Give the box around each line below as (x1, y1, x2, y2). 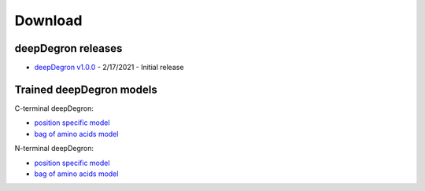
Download (14, 12, 83, 29)
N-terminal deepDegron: (14, 144, 94, 153)
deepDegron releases (14, 42, 123, 55)
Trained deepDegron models (14, 83, 157, 96)
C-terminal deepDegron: (14, 103, 94, 113)
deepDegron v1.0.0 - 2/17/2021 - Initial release (34, 63, 184, 72)
